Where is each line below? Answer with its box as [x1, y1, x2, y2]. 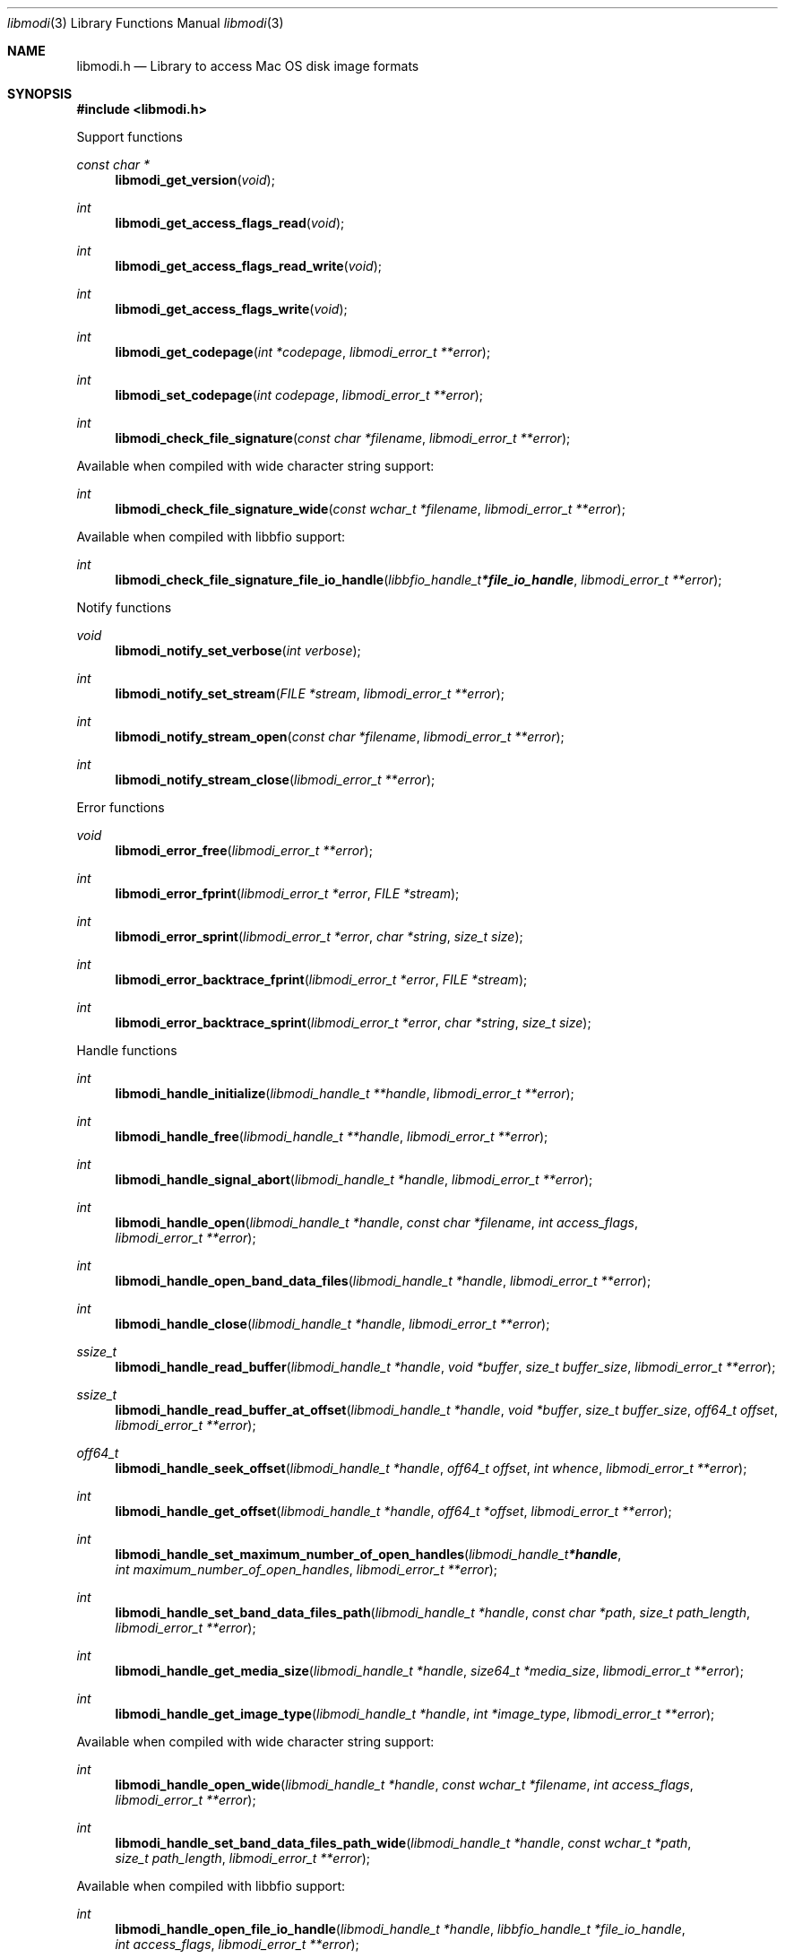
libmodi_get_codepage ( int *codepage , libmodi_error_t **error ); [115, 344, 491, 360]
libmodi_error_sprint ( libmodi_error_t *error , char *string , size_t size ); [115, 929, 523, 944]
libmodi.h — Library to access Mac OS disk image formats [76, 58, 419, 74]
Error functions [76, 800, 165, 815]
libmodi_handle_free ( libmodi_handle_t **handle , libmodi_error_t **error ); [115, 1129, 548, 1144]
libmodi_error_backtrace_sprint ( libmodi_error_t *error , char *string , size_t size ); [115, 1015, 591, 1030]
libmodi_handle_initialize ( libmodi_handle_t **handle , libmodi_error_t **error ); [115, 1086, 574, 1101]
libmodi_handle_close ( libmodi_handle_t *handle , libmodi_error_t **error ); [115, 1316, 550, 1331]
